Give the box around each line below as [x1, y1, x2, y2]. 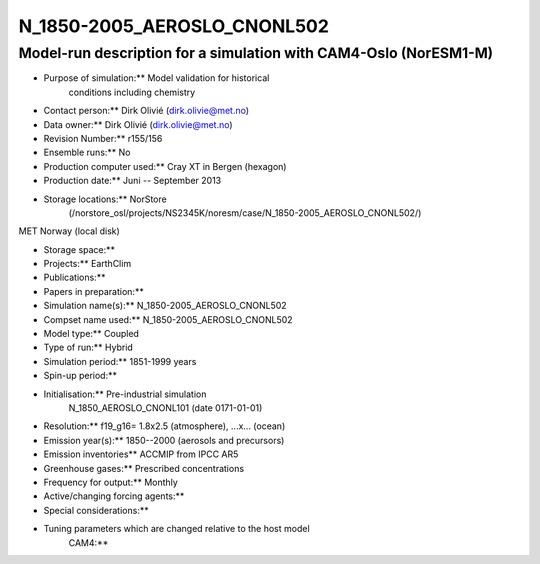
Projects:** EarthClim [43, 258, 132, 270]
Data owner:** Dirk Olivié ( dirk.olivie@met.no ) [43, 118, 234, 130]
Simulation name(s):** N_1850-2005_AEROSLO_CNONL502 [43, 300, 287, 312]
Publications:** [43, 271, 106, 284]
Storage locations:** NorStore [43, 193, 167, 205]
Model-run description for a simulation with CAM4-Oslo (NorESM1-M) [18, 44, 494, 62]
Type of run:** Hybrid [43, 341, 134, 354]
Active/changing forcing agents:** [43, 490, 185, 502]
